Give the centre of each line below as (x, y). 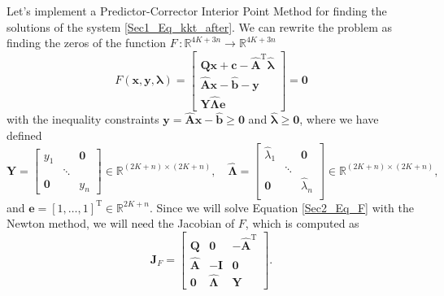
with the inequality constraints (83, 119)
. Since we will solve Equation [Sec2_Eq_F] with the (282, 207)
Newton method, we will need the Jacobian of (121, 223)
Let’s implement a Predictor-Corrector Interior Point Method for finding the (197, 11)
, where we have (339, 119)
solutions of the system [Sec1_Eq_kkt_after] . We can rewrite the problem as (200, 26)
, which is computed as (302, 223)
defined (24, 135)
